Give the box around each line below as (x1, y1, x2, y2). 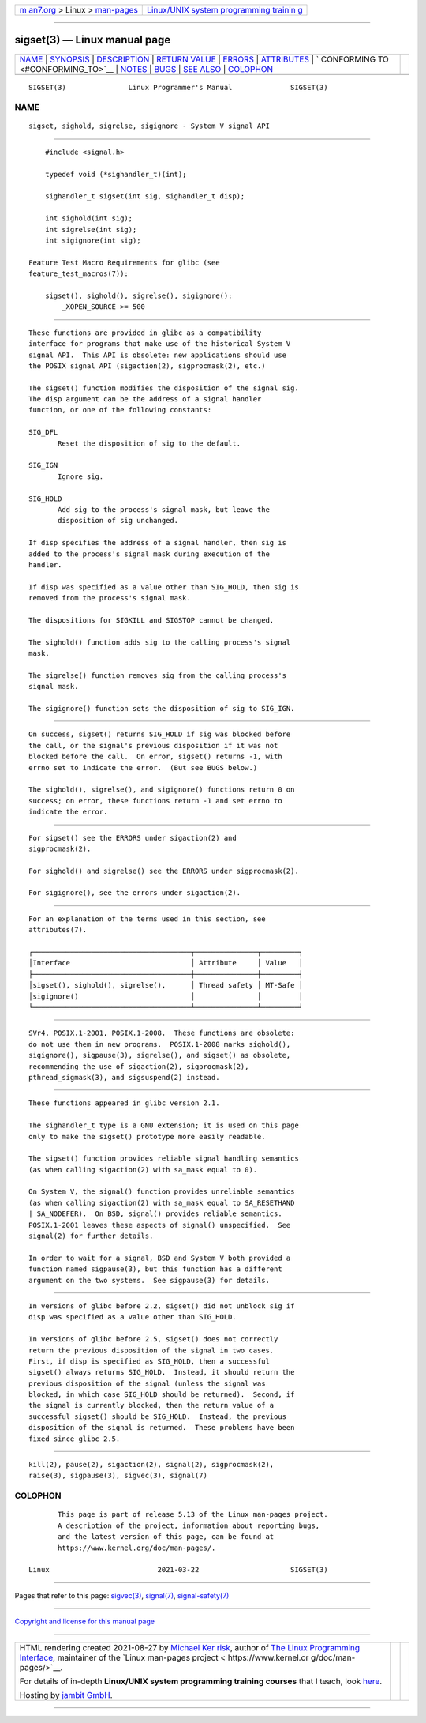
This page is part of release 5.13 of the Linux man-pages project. (58, 1510, 328, 1519)
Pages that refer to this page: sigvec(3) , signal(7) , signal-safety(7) (14, 1590, 230, 1600)
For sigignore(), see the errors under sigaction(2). (28, 889, 241, 897)
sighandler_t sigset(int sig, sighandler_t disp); (44, 192, 245, 201)
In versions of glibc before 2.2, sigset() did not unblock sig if (28, 1301, 295, 1311)
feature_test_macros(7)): (28, 269, 129, 278)
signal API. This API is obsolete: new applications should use (28, 350, 287, 359)
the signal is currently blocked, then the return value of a (28, 1401, 275, 1410)
